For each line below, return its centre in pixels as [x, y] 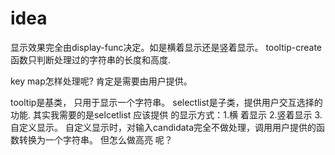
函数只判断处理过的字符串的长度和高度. [91, 59]
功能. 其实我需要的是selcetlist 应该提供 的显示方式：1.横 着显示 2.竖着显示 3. [166, 114]
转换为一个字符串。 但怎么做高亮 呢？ [95, 139]
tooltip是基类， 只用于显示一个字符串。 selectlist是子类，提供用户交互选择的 [166, 102]
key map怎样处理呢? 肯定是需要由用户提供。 [101, 81]
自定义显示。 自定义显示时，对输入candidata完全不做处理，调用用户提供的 [163, 127]
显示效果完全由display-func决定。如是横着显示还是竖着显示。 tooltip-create [166, 47]
